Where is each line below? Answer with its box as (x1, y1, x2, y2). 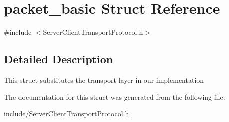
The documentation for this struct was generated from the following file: (4, 91, 225, 102)
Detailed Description (4, 51, 113, 67)
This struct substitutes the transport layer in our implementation (4, 74, 204, 85)
